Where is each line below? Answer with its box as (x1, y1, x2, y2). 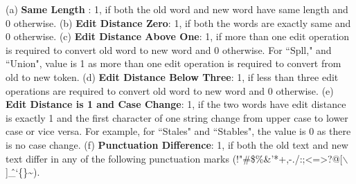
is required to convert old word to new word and (6, 42, 211, 57)
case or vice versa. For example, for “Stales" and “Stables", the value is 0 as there (6, 124, 351, 138)
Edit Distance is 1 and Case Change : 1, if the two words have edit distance (6, 97, 346, 111)
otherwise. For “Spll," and (222, 42, 332, 57)
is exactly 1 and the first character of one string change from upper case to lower (6, 110, 348, 125)
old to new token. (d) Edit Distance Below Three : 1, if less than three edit (6, 69, 339, 84)
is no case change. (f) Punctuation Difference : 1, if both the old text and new (6, 137, 348, 151)
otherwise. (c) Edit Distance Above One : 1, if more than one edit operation (13, 29, 350, 44)
